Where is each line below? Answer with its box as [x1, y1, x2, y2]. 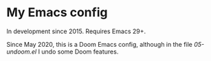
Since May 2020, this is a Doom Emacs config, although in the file [6, 40, 193, 48]
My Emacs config [6, 5, 108, 20]
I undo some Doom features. [38, 47, 119, 56]
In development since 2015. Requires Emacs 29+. [6, 27, 146, 35]
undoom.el [6, 47, 37, 56]
